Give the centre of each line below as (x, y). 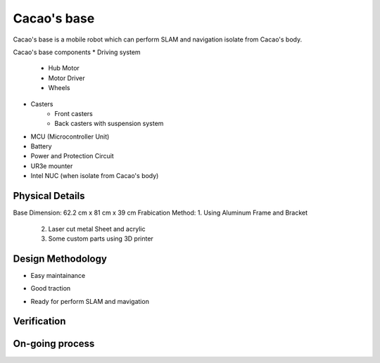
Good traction (51, 288)
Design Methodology (60, 259)
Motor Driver (67, 78)
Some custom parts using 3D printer (101, 238)
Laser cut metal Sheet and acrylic (97, 229)
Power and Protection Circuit (72, 156)
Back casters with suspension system (109, 124)
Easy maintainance (58, 275)
